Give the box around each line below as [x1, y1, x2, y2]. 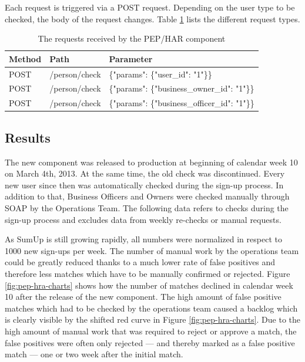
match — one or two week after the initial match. [5, 348, 183, 360]
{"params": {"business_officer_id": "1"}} [109, 97, 254, 109]
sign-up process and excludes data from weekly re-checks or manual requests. [5, 213, 281, 225]
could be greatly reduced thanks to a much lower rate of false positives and [5, 256, 276, 268]
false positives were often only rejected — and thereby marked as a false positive [5, 336, 295, 349]
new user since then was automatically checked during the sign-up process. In [5, 178, 284, 191]
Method [9, 52, 42, 65]
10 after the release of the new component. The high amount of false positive [5, 290, 281, 303]
